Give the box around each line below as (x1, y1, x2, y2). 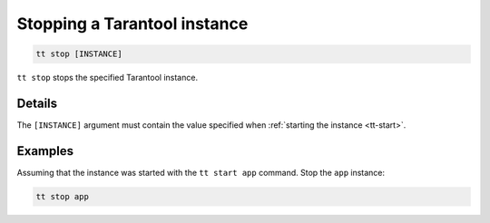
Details (16, 95, 58, 111)
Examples (16, 143, 74, 159)
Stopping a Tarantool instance (16, 14, 249, 34)
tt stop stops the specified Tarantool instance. (16, 73, 199, 83)
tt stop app (35, 191, 90, 201)
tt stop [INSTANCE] (35, 49, 122, 59)
